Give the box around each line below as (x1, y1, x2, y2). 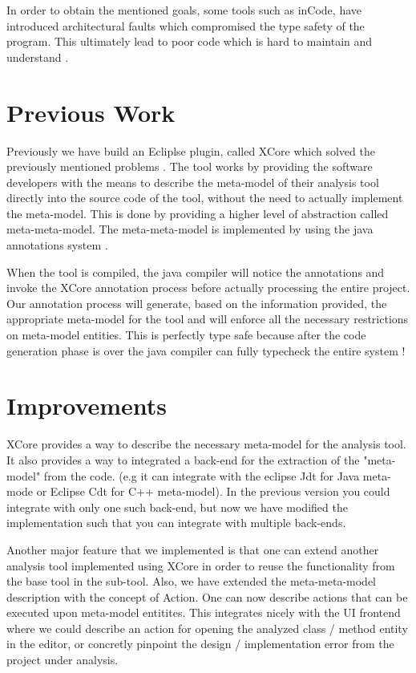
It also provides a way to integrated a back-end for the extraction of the (6, 451, 360, 468)
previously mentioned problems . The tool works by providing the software (6, 158, 373, 175)
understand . (6, 48, 69, 65)
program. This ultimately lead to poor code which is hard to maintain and (6, 33, 373, 50)
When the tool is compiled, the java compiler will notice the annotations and (6, 263, 385, 280)
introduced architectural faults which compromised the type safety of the (6, 17, 365, 34)
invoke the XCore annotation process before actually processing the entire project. (6, 279, 410, 296)
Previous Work (6, 95, 176, 128)
